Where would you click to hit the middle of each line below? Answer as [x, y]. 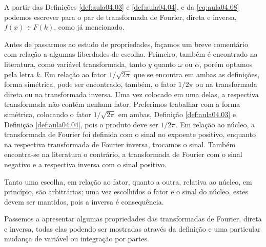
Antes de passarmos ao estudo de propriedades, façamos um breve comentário [126, 44]
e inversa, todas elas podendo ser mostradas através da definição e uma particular [132, 228]
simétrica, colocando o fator [48, 114]
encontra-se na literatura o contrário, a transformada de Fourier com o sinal [123, 154]
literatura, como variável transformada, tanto [75, 64]
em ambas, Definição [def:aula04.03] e [177, 114]
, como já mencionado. [89, 27]
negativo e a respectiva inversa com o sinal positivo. [85, 164]
